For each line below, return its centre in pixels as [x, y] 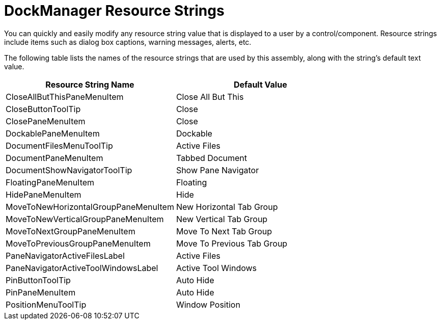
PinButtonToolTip [38, 280]
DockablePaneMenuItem [53, 133]
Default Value [260, 84]
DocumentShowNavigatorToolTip [69, 170]
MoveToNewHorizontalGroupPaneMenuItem [90, 207]
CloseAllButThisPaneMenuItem [65, 97]
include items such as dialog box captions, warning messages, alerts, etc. [128, 42]
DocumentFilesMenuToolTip [59, 145]
